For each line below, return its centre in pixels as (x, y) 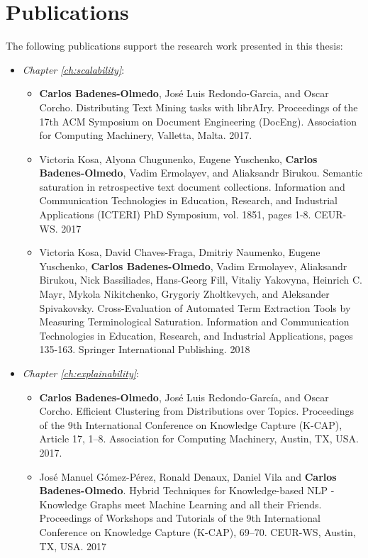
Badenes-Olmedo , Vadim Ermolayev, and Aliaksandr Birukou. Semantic (201, 173)
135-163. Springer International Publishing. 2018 (145, 349)
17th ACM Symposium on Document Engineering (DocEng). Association (198, 121)
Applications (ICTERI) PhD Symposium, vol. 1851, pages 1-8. (175, 214)
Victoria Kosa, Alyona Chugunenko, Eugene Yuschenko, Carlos (178, 158)
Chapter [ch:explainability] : (80, 373)
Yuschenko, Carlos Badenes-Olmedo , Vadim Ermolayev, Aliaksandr (193, 266)
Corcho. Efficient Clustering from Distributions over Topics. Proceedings (196, 411)
